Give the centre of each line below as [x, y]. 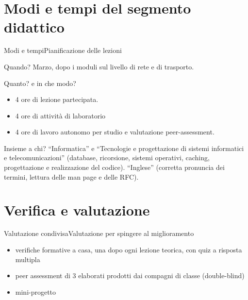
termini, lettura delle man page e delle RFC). [71, 176]
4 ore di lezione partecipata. [57, 99]
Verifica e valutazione [77, 210]
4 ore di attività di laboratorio [60, 115]
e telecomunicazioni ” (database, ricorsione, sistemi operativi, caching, [107, 158]
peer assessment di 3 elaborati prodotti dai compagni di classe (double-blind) [130, 275]
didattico [34, 27]
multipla [28, 259]
